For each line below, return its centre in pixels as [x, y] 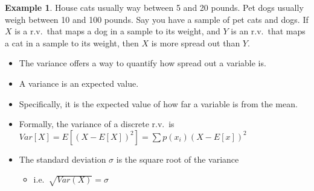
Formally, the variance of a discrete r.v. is [97, 124]
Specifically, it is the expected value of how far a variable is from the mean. [158, 103]
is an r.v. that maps [268, 31]
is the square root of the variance [178, 159]
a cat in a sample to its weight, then [72, 42]
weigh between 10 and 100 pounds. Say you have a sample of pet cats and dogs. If [157, 19]
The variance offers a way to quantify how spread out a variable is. [143, 63]
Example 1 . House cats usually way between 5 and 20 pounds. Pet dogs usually [154, 7]
